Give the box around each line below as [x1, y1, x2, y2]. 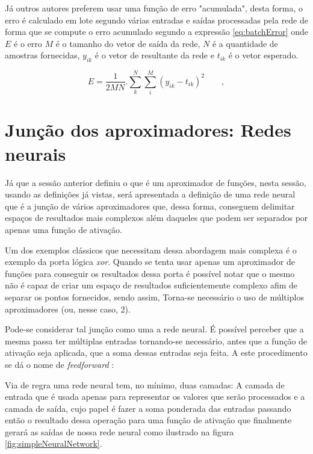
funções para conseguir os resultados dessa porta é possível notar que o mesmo [5, 267, 295, 279]
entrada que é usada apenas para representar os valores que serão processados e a [5, 390, 305, 403]
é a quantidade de [212, 37, 278, 49]
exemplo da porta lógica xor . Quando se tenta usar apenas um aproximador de [5, 255, 295, 268]
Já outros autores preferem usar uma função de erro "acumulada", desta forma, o [5, 2, 303, 14]
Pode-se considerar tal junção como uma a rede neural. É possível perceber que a [5, 323, 304, 335]
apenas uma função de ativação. [5, 223, 122, 235]
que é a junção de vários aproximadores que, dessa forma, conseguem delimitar [5, 199, 295, 212]
